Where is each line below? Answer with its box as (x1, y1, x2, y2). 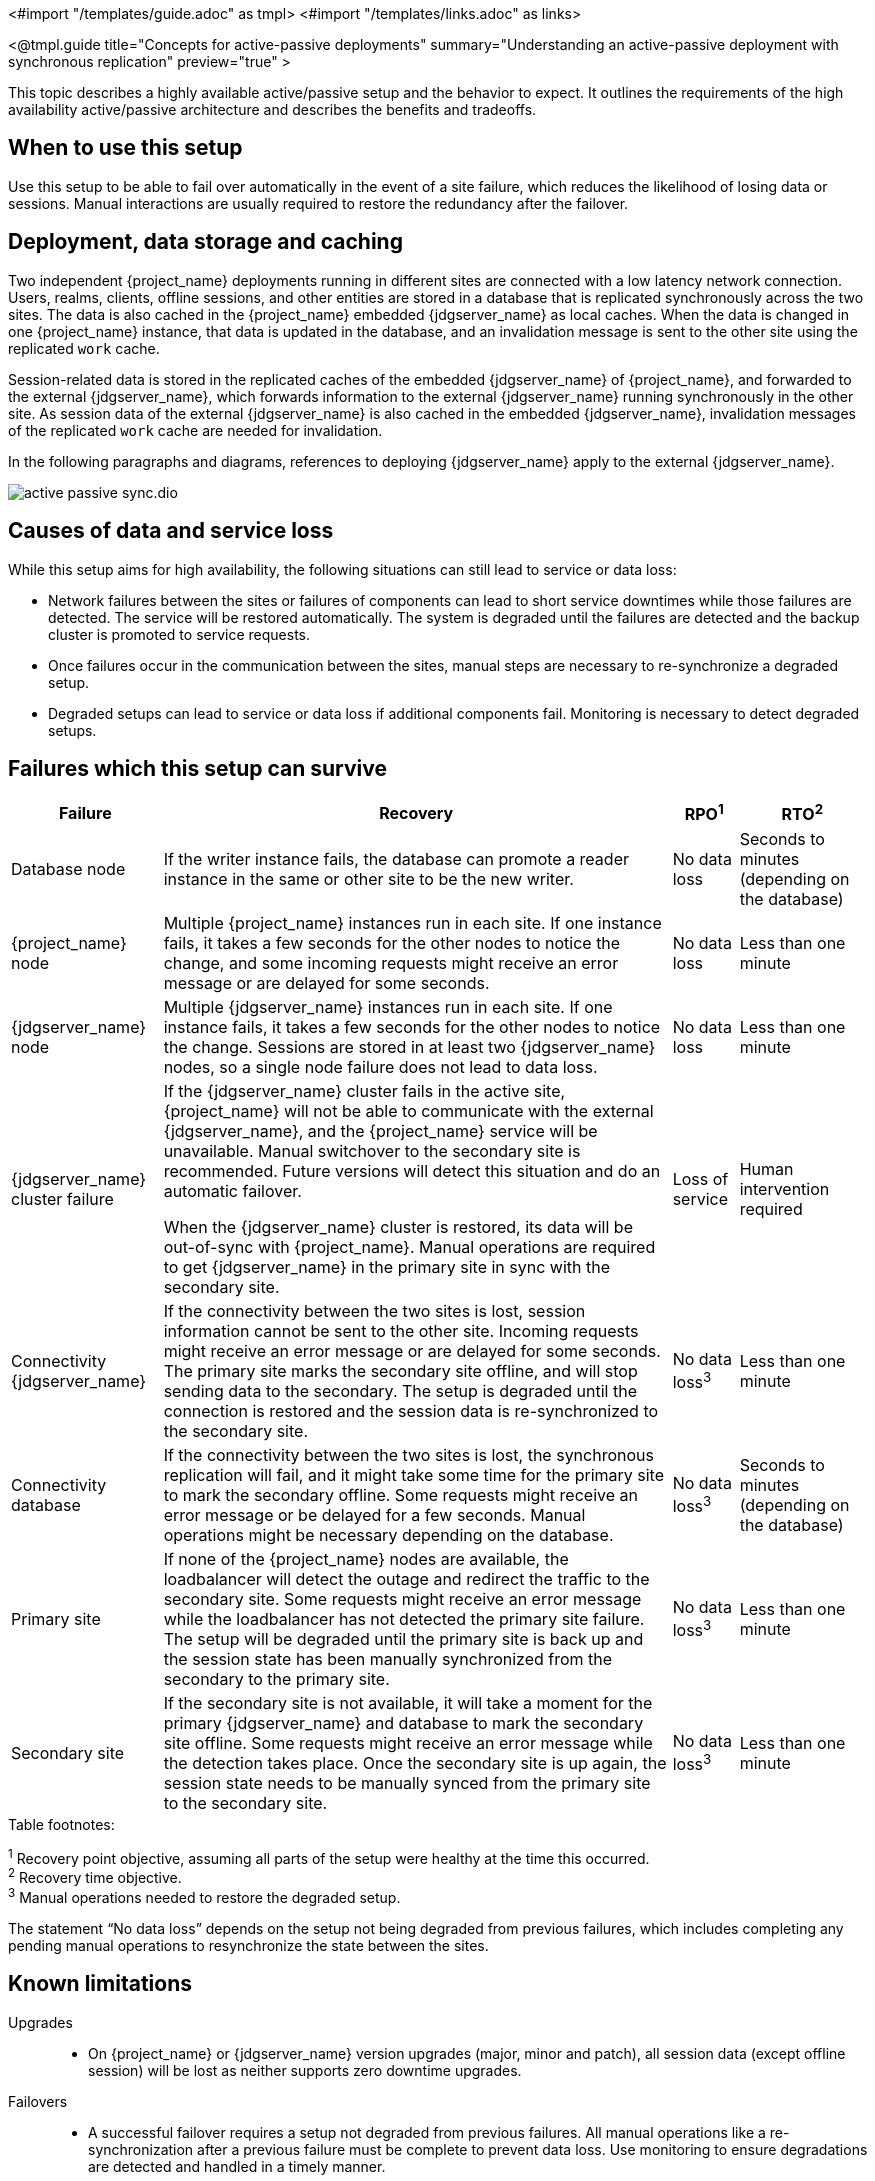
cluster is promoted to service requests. (48, 625, 311, 643)
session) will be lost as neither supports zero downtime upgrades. (88, 2061, 522, 2079)
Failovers (8, 2092, 68, 2110)
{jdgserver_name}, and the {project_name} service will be (163, 1120, 598, 1141)
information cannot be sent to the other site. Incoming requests (163, 1320, 639, 1341)
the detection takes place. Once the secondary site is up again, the (163, 1752, 667, 1773)
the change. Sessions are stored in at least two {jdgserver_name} (163, 1036, 656, 1057)
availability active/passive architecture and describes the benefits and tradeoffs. (8, 101, 537, 118)
